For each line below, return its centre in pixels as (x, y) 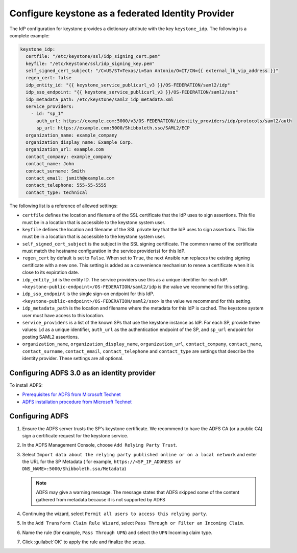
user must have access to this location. (63, 315)
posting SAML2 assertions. (51, 337)
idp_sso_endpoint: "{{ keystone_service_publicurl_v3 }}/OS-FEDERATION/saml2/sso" (132, 92)
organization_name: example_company (71, 135)
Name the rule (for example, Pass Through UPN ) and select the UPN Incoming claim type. (117, 533)
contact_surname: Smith (55, 171)
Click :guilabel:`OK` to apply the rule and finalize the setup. (84, 542)
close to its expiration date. (51, 272)
